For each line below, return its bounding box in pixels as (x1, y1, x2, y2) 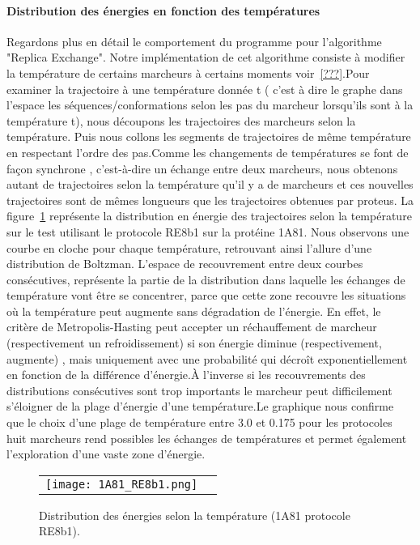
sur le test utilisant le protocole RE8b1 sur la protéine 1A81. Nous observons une (6, 223, 409, 240)
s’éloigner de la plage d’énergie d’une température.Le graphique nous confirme (6, 398, 394, 415)
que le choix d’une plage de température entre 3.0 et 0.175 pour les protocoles (6, 414, 392, 431)
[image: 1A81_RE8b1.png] (45, 477, 198, 491)
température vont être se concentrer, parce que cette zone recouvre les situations (6, 287, 406, 304)
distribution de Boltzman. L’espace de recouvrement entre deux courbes (6, 255, 363, 272)
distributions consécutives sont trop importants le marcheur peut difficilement (6, 381, 392, 398)
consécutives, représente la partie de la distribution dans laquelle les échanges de (6, 270, 405, 287)
